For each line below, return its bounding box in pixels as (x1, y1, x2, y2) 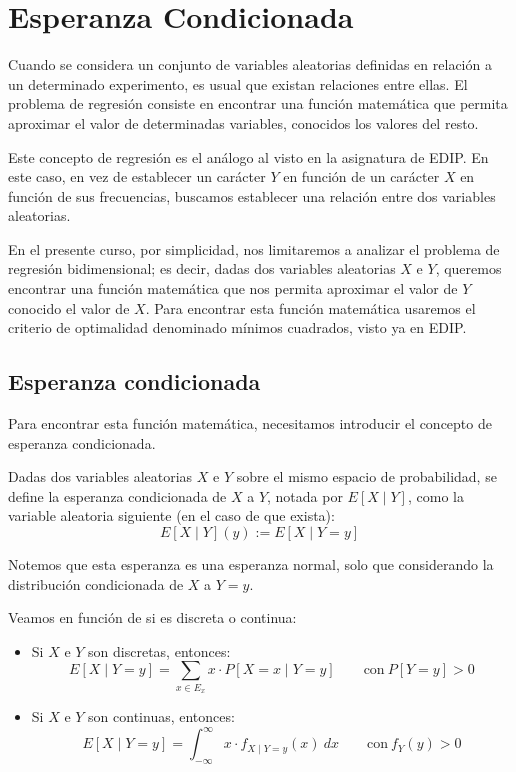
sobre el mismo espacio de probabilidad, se (236, 466, 497, 487)
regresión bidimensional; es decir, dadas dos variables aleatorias (8, 258, 396, 279)
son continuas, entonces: (88, 706, 235, 727)
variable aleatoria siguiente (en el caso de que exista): (8, 505, 335, 526)
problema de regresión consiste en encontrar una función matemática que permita (8, 93, 508, 114)
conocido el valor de (8, 297, 130, 318)
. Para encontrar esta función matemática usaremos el (145, 297, 476, 318)
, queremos (435, 258, 502, 279)
